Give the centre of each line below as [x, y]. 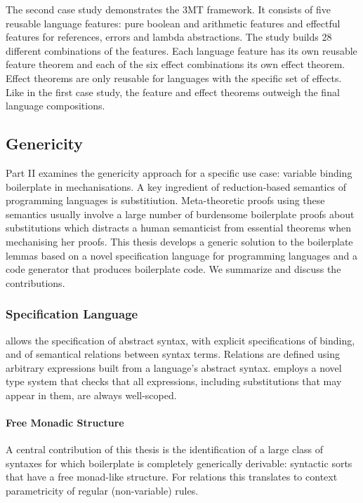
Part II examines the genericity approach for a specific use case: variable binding [179, 172]
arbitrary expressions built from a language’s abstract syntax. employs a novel [174, 367]
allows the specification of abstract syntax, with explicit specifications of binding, [180, 340]
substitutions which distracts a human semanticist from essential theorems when [179, 228]
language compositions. [55, 106]
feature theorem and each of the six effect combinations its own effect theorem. [176, 64]
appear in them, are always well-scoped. [91, 395]
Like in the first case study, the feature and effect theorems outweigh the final [173, 92]
